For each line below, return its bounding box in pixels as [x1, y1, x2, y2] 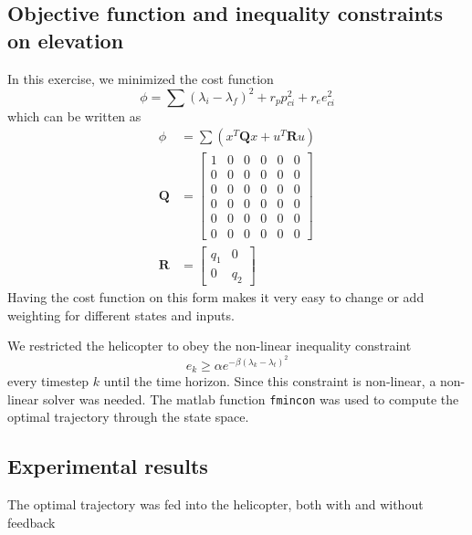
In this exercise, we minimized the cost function [7, 68, 274, 88]
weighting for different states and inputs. [7, 305, 235, 324]
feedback [7, 512, 56, 531]
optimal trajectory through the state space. [7, 407, 249, 426]
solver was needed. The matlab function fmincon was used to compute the [42, 389, 459, 408]
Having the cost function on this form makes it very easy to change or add [7, 288, 425, 307]
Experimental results [7, 452, 208, 480]
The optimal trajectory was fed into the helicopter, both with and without [7, 495, 424, 514]
